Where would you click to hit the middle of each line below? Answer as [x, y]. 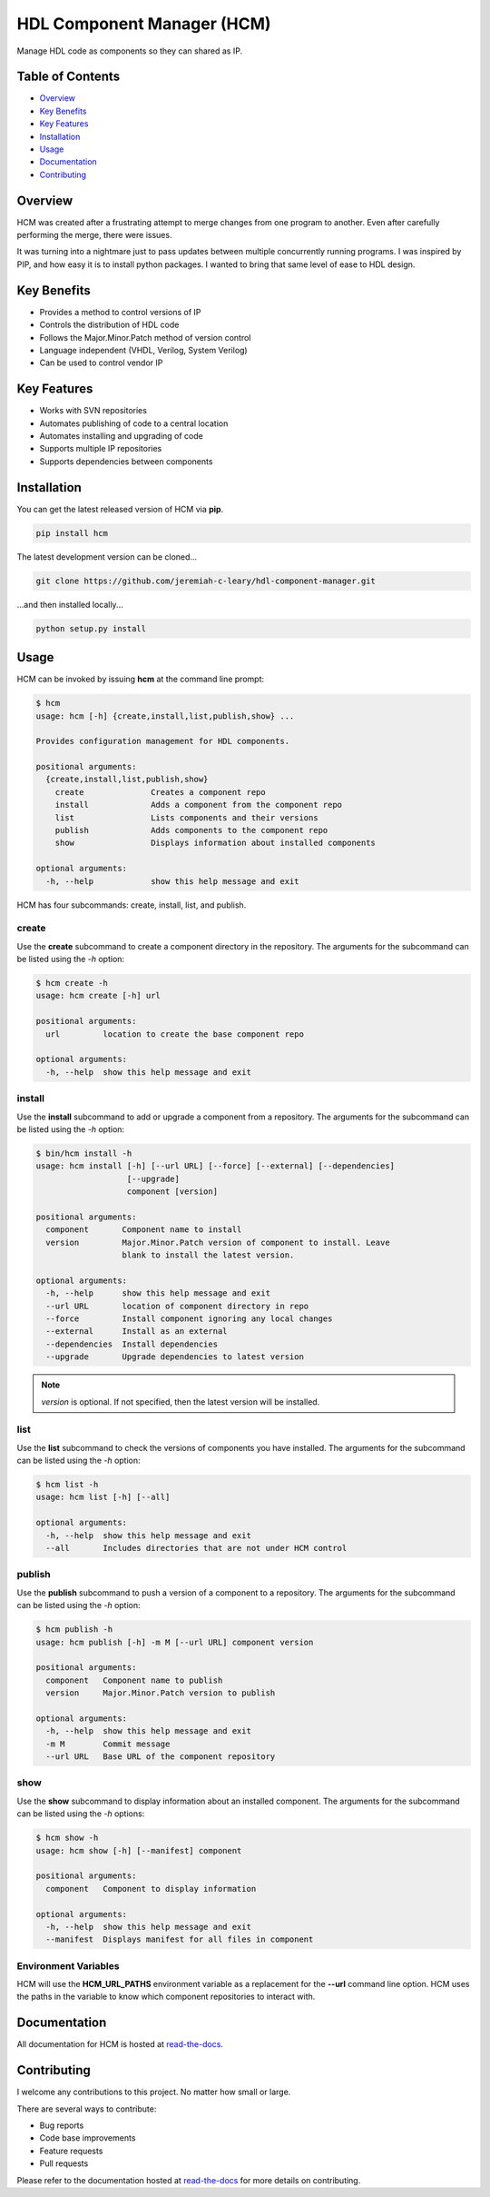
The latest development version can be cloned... [107, 557]
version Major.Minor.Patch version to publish [161, 1693]
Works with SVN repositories [93, 411]
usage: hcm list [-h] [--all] [103, 1497]
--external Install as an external [137, 1332]
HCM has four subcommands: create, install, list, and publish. [132, 905]
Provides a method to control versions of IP [120, 312]
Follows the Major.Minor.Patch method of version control [145, 337]
